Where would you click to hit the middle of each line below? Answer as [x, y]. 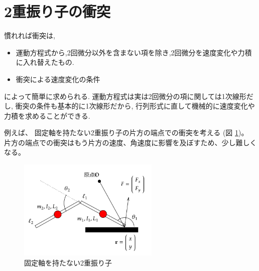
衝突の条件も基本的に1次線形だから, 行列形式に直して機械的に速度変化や [135, 106]
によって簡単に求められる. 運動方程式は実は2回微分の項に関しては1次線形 [125, 96]
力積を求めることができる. [47, 115]
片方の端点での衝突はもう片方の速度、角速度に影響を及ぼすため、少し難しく [131, 142]
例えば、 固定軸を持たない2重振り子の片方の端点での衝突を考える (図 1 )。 [126, 132]
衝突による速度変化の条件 [58, 79]
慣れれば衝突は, [30, 35]
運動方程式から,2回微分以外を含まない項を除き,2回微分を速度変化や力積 [134, 52]
